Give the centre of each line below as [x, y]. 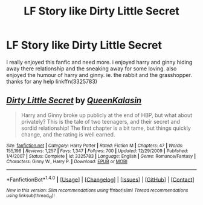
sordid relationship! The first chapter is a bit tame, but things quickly [106, 128]
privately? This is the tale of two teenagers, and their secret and [100, 121]
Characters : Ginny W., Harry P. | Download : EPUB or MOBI [67, 161]
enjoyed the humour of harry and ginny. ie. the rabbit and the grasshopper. [99, 75]
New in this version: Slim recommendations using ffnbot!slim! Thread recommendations [97, 190]
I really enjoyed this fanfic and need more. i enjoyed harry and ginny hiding [99, 62]
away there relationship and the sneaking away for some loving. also [92, 69]
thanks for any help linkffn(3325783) [52, 81]
